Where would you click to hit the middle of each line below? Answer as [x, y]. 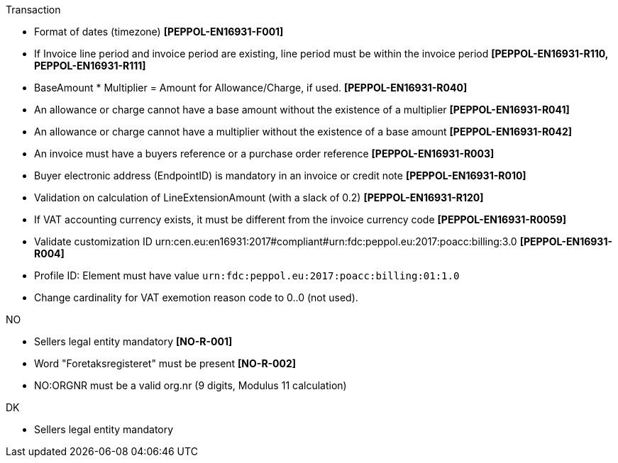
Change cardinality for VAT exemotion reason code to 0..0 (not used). [196, 297]
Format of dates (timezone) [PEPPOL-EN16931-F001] [159, 32]
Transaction [33, 10]
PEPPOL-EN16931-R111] [90, 66]
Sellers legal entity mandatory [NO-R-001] [133, 341]
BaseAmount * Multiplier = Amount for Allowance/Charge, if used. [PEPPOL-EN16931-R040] [251, 88]
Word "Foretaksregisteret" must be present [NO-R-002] [165, 363]
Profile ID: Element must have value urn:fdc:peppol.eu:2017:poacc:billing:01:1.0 [247, 275]
